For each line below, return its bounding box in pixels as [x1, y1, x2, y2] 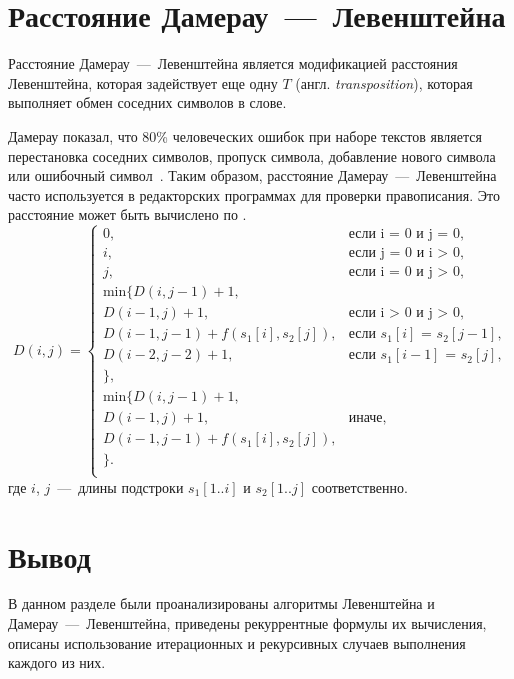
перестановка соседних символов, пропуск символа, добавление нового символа [8, 145, 496, 166]
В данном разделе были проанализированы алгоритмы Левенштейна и [8, 593, 435, 614]
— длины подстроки [57, 476, 184, 497]
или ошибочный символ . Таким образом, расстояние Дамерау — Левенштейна [8, 165, 497, 186]
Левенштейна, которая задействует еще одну [8, 72, 278, 93]
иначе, [348, 411, 387, 426]
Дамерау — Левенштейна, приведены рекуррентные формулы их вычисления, [8, 613, 487, 634]
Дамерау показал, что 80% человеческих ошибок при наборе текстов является [8, 125, 482, 146]
